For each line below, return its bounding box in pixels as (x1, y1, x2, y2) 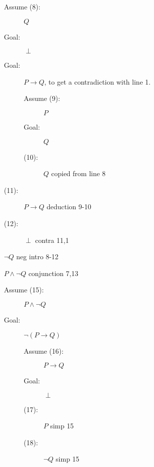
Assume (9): (24, 93, 60, 103)
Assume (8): (4, 1, 40, 11)
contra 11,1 (35, 234, 69, 245)
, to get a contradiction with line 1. (44, 76, 151, 87)
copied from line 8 (51, 168, 106, 179)
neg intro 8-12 (16, 251, 59, 262)
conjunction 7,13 (28, 268, 78, 278)
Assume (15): (4, 284, 44, 295)
